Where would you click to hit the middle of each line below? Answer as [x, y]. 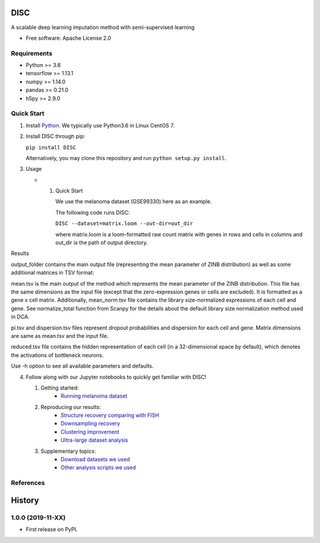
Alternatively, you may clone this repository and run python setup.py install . [126, 158]
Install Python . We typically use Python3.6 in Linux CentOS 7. [100, 125]
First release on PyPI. [52, 529]
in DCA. [20, 317]
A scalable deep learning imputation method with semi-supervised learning [103, 27]
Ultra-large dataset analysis [95, 440]
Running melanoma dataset [94, 396]
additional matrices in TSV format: [52, 273]
